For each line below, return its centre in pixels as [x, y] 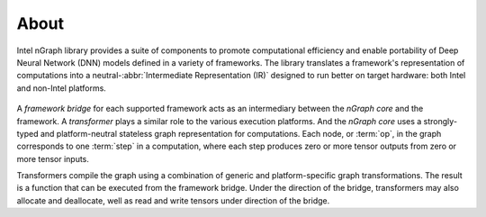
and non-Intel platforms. [62, 88]
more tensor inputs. [53, 158]
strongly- [441, 121]
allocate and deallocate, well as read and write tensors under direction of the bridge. [173, 200]
